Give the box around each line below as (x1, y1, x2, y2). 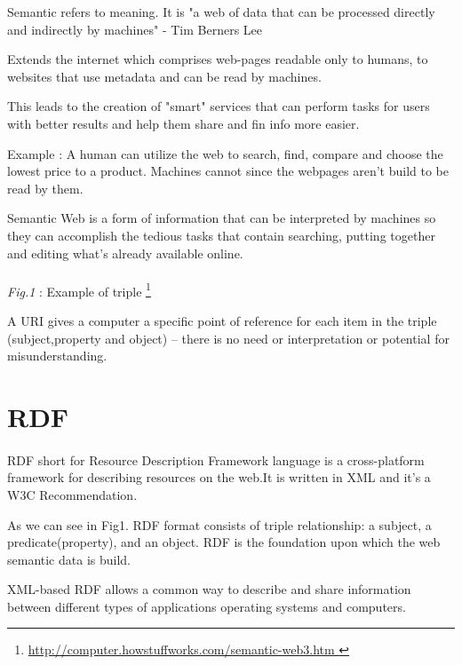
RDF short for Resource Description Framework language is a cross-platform (7, 450, 425, 469)
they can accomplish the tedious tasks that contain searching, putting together (7, 226, 435, 244)
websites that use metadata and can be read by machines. (7, 67, 322, 85)
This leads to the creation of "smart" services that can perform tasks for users (7, 97, 430, 115)
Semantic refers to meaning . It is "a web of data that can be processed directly (7, 3, 435, 20)
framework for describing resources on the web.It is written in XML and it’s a (7, 468, 431, 487)
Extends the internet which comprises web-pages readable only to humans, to (7, 50, 428, 68)
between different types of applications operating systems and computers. (7, 597, 406, 615)
